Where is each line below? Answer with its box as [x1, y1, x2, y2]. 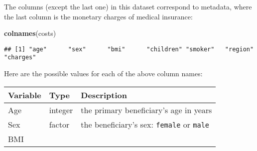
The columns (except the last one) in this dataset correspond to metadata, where [4, 1, 252, 11]
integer [49, 104, 73, 116]
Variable [8, 89, 41, 101]
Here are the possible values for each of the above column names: [4, 68, 203, 79]
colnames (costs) [4, 28, 56, 38]
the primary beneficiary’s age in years [81, 104, 212, 116]
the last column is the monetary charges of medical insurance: [4, 11, 193, 21]
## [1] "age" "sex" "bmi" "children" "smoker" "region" [4, 45, 254, 53]
